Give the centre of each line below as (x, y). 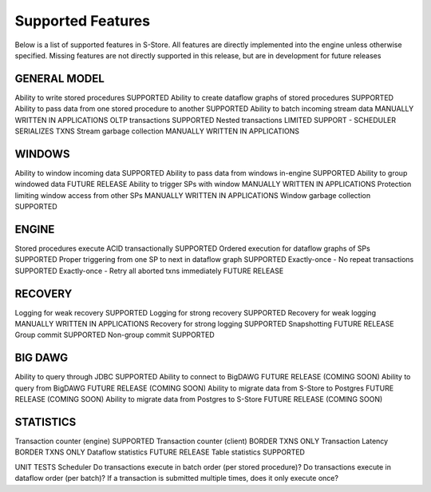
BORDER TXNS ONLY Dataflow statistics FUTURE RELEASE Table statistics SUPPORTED (160, 452)
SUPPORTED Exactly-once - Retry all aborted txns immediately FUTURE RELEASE (149, 271)
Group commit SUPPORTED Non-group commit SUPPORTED (115, 335)
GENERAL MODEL (60, 79)
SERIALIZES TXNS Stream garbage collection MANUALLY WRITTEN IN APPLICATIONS (157, 131)
